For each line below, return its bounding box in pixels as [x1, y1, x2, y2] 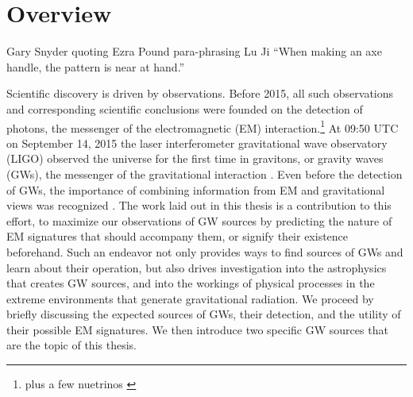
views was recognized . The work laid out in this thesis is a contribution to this [6, 197, 392, 214]
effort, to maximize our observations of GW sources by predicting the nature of [6, 212, 392, 229]
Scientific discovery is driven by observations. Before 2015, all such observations [6, 85, 394, 102]
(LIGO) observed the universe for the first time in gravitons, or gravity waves [6, 150, 384, 167]
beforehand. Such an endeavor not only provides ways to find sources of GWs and [6, 243, 403, 260]
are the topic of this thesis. [6, 337, 137, 353]
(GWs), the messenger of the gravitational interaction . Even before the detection [6, 165, 403, 182]
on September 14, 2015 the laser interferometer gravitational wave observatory [6, 134, 388, 151]
